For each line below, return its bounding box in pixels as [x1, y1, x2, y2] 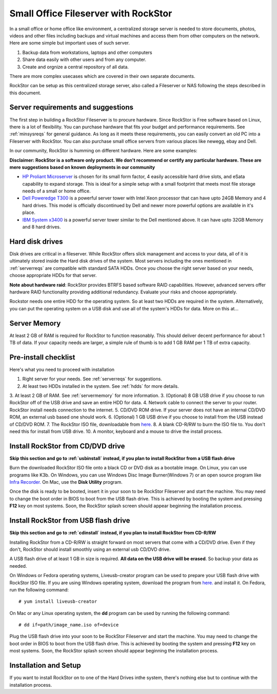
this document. [9, 90, 42, 96]
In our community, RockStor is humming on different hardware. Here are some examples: [9, 148, 197, 154]
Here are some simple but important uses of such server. [9, 40, 130, 46]
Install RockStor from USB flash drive [9, 516, 130, 525]
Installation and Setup [9, 661, 82, 670]
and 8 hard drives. [22, 224, 61, 230]
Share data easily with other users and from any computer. [22, 56, 146, 63]
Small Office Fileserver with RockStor [9, 8, 172, 19]
